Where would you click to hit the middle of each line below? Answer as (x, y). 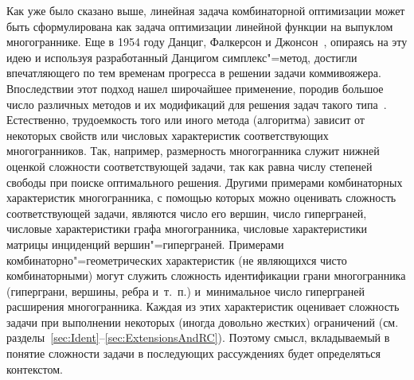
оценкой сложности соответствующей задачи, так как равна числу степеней (189, 166)
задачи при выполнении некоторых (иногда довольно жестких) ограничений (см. (203, 322)
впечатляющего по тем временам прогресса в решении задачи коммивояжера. (194, 73)
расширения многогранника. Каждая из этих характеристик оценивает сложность (203, 306)
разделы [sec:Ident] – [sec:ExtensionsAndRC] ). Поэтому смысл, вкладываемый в (198, 337)
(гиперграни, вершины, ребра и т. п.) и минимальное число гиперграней (186, 291)
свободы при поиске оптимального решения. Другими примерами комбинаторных (205, 182)
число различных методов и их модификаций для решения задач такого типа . (197, 104)
